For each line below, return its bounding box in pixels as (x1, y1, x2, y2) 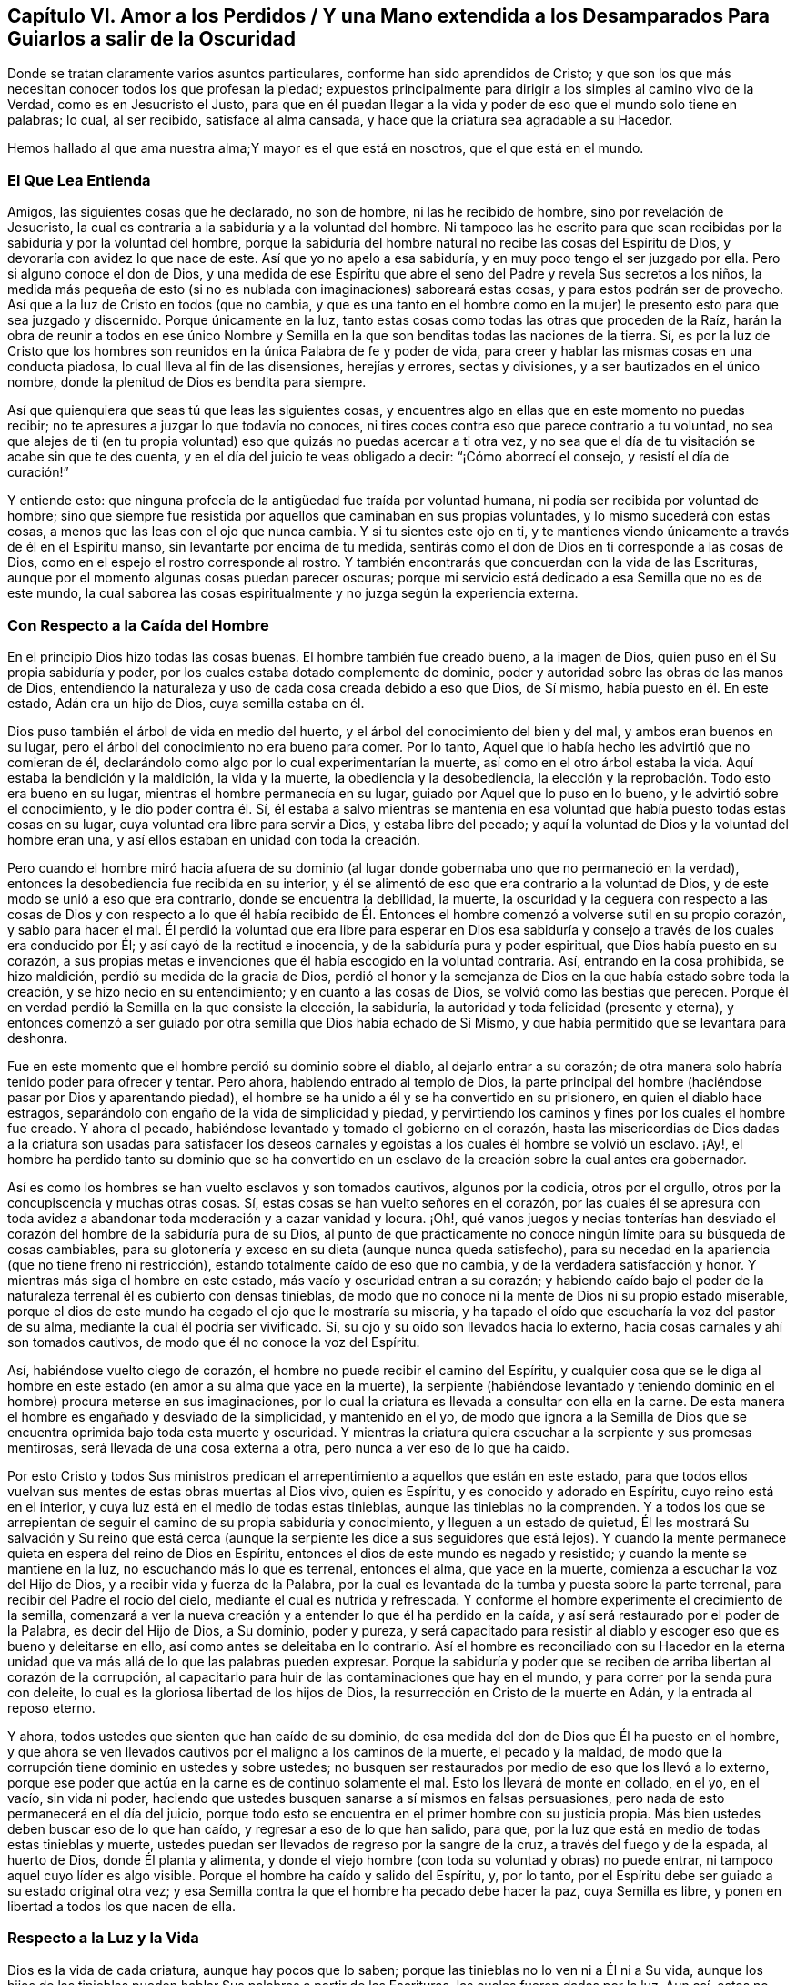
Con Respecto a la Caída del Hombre (7, 615, 269, 634)
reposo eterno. (7, 1699, 96, 1716)
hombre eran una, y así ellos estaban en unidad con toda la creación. (7, 831, 420, 847)
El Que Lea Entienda (7, 170, 151, 189)
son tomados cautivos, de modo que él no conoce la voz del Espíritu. (7, 1333, 420, 1350)
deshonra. (7, 1029, 68, 1046)
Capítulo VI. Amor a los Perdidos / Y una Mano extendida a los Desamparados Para (7, 5, 770, 27)
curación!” (7, 464, 69, 481)
